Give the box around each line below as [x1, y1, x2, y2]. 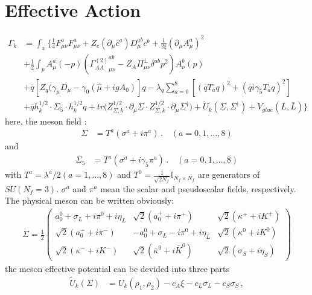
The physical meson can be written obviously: [5, 194, 174, 207]
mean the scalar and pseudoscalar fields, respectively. [100, 182, 296, 195]
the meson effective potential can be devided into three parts [5, 262, 229, 275]
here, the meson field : [5, 115, 87, 128]
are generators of [197, 168, 260, 181]
